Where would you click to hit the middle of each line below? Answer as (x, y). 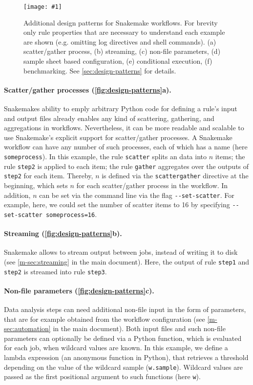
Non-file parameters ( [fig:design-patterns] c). (79, 290)
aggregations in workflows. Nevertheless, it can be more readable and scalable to (124, 128)
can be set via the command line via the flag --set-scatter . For (137, 195)
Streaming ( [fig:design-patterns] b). (63, 233)
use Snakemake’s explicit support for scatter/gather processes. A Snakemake (118, 137)
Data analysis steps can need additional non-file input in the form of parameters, (125, 309)
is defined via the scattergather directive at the (175, 176)
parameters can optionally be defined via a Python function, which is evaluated (123, 338)
